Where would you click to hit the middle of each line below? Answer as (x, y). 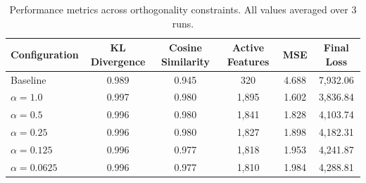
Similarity (185, 61)
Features (248, 61)
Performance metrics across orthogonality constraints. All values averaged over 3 (183, 9)
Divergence (118, 61)
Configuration (45, 54)
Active (248, 48)
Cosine (185, 48)
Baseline (29, 79)
